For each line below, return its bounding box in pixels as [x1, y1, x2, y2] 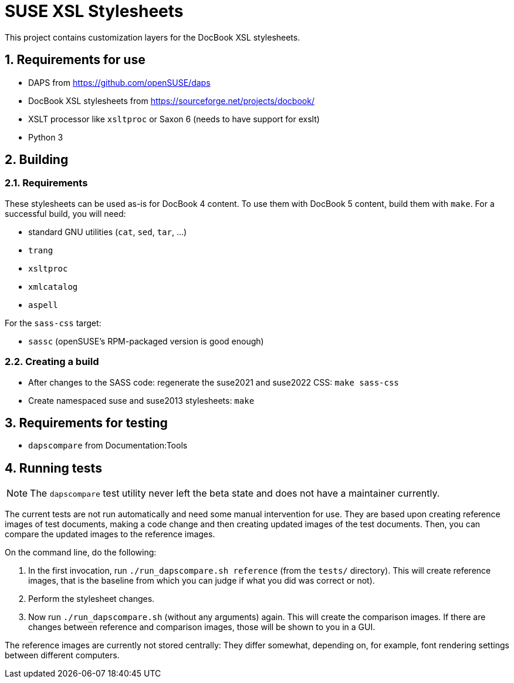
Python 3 [28, 132, 63, 142]
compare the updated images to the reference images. [5, 529, 215, 540]
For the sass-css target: [5, 317, 102, 328]
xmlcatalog [28, 282, 78, 292]
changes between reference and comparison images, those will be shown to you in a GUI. [28, 622, 376, 632]
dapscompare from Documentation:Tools [28, 440, 188, 451]
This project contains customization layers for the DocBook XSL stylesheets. [5, 32, 300, 42]
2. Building [5, 152, 69, 168]
